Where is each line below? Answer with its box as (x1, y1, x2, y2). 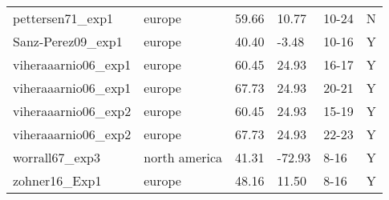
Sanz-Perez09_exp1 (13, 32, 123, 50)
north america (144, 148, 223, 166)
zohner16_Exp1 (13, 171, 102, 190)
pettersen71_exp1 (13, 9, 114, 27)
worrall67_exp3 (13, 148, 100, 166)
